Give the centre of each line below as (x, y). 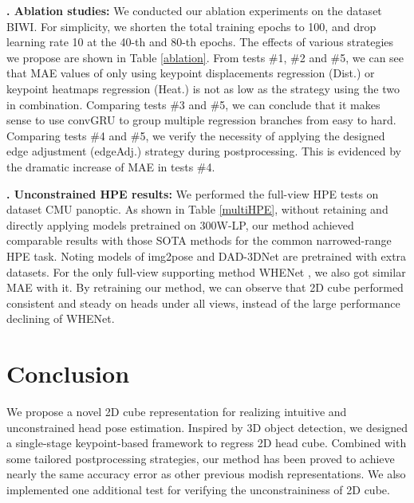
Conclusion (68, 373)
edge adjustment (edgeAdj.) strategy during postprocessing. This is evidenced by (204, 151)
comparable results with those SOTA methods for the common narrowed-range (199, 240)
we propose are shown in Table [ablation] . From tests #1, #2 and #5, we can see (205, 57)
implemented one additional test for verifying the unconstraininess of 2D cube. (198, 489)
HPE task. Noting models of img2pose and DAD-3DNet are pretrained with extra (207, 255)
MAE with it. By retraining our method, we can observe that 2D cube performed (205, 287)
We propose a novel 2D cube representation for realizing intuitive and (177, 411)
